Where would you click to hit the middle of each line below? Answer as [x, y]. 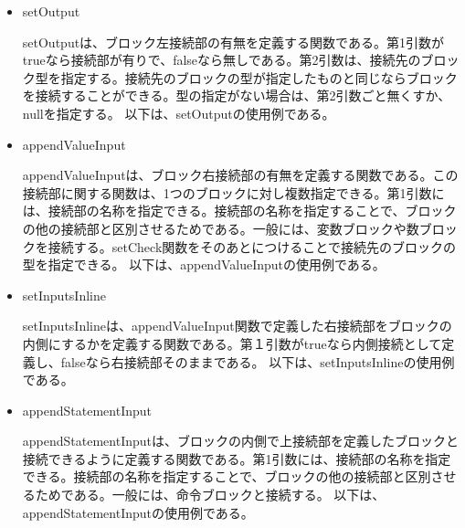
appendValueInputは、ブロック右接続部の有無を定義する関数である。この [240, 175]
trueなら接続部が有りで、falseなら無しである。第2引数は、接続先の [222, 60]
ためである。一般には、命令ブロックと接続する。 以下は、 [210, 495]
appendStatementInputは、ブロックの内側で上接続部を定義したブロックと [240, 441]
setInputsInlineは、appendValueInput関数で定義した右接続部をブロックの [237, 326]
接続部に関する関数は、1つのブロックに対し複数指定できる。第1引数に [233, 192]
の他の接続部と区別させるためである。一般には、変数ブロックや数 [221, 228]
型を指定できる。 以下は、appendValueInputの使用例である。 [204, 264]
